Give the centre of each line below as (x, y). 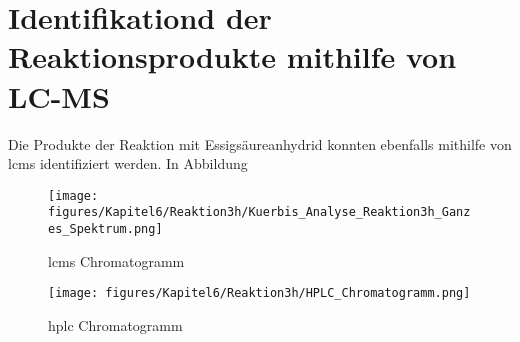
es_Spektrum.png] (105, 229)
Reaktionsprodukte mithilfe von (232, 56)
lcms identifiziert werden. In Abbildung (128, 163)
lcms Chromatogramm (116, 260)
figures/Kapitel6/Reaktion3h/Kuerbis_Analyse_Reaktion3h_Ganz (259, 212)
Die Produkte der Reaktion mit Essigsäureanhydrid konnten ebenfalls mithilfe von (260, 143)
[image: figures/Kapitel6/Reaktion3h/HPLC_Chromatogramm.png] (259, 293)
